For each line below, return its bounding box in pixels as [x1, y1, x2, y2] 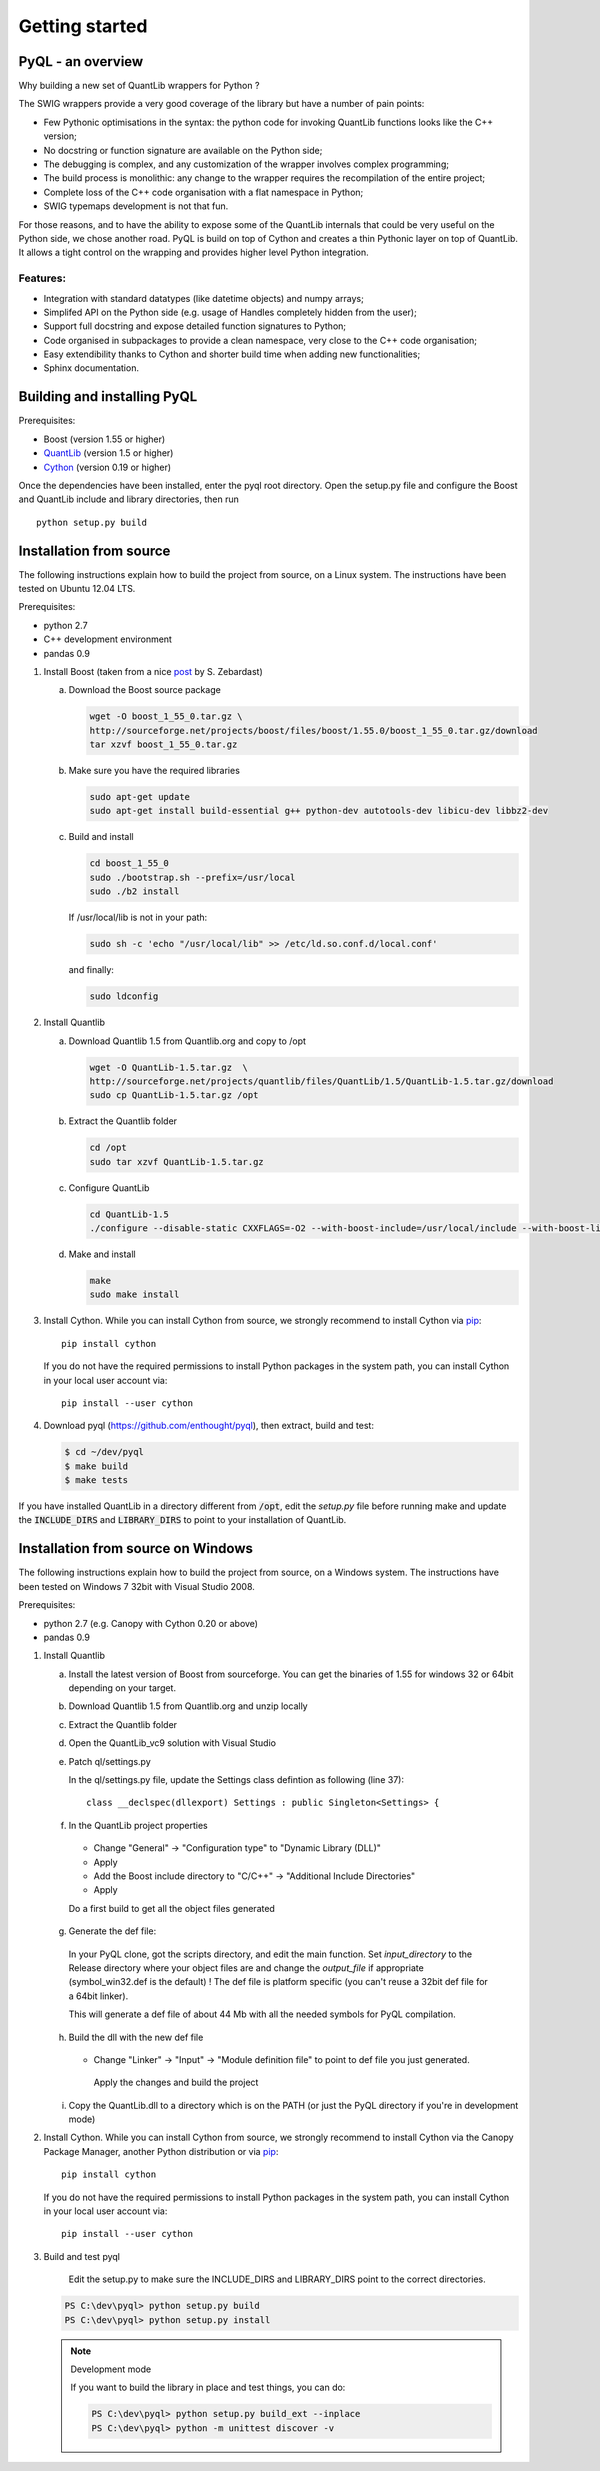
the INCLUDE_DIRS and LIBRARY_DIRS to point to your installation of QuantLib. [18, 1514, 347, 1526]
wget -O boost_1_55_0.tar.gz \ [89, 711, 244, 722]
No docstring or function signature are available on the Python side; [43, 144, 323, 156]
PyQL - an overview [18, 53, 144, 70]
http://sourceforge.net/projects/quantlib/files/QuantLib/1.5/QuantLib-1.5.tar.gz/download [89, 1075, 554, 1087]
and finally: [68, 964, 115, 976]
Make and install [68, 1248, 136, 1260]
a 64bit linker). [68, 1990, 129, 2002]
